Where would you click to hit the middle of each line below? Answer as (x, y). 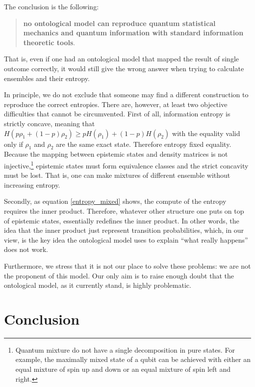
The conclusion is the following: (51, 6)
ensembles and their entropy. (47, 78)
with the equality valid (206, 133)
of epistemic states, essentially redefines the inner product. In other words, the (122, 220)
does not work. (26, 249)
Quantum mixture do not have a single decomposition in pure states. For (125, 349)
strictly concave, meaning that (50, 123)
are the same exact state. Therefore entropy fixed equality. (144, 144)
